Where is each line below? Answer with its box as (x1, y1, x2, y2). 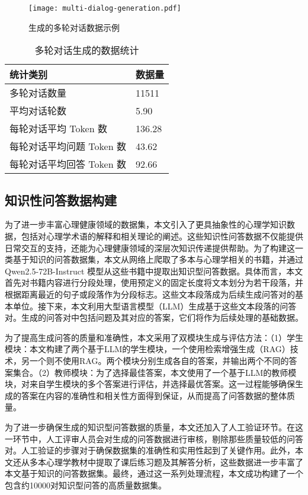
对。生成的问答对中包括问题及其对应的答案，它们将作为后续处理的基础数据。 (5, 311, 303, 324)
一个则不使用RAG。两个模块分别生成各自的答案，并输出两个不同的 (29, 354, 289, 366)
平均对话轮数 (9, 104, 67, 118)
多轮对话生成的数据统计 (34, 43, 139, 58)
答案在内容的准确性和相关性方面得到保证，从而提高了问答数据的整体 (21, 389, 287, 401)
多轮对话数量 (9, 86, 67, 100)
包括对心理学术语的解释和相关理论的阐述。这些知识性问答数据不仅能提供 (21, 230, 303, 242)
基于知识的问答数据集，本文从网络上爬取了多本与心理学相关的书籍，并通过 (12, 253, 303, 266)
